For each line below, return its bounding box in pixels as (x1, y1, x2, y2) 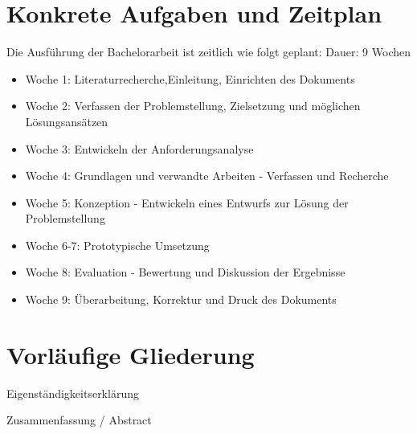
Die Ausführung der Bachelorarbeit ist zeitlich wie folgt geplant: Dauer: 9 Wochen (6, 43, 411, 60)
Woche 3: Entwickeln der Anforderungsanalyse (25, 140, 254, 157)
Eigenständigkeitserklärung (6, 384, 139, 401)
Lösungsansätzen (25, 113, 108, 129)
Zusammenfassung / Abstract (6, 411, 152, 428)
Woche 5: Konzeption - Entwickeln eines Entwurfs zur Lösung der (25, 194, 349, 211)
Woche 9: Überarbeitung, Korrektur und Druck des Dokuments (25, 291, 337, 308)
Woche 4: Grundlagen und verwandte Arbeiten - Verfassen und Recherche (25, 167, 389, 184)
